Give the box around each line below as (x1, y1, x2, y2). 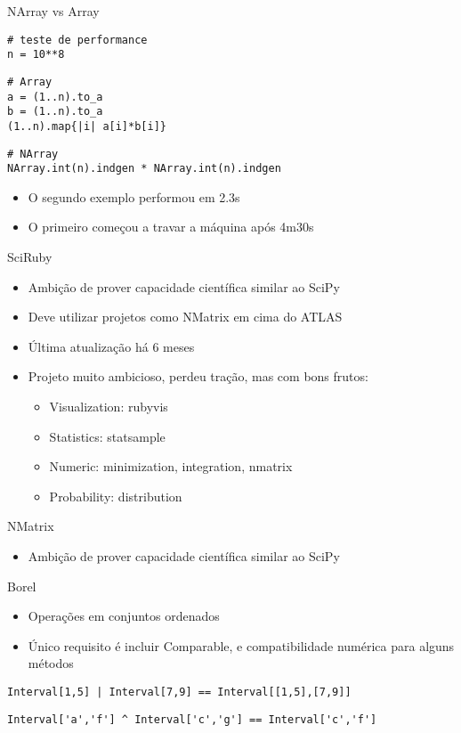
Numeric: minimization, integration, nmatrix (49, 457, 293, 476)
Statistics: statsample (49, 427, 166, 445)
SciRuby (7, 248, 53, 266)
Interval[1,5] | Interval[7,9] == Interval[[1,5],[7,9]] (7, 685, 352, 698)
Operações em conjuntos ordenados (28, 607, 220, 625)
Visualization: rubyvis (49, 397, 168, 415)
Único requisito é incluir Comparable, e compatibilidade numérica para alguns (28, 636, 455, 655)
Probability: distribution (49, 486, 182, 505)
